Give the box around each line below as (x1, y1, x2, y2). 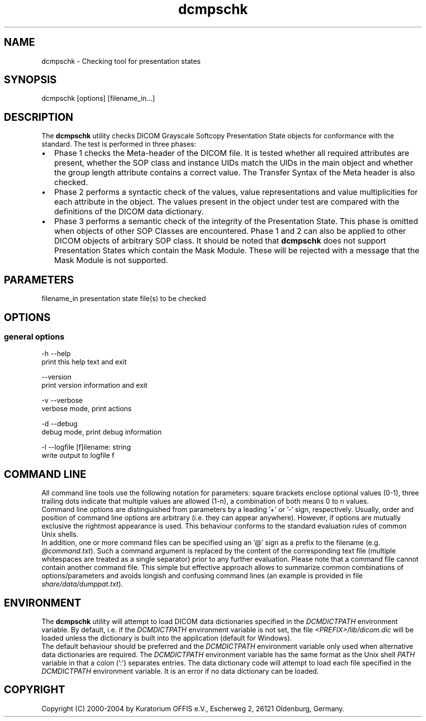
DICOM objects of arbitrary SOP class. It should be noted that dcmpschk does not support (54, 236, 386, 246)
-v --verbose (41, 396, 83, 405)
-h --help (41, 349, 71, 358)
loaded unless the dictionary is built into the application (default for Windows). (41, 634, 292, 643)
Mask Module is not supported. (54, 255, 168, 266)
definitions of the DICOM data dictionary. (54, 207, 204, 217)
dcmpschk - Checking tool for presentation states (41, 57, 201, 65)
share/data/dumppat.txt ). (41, 580, 123, 588)
